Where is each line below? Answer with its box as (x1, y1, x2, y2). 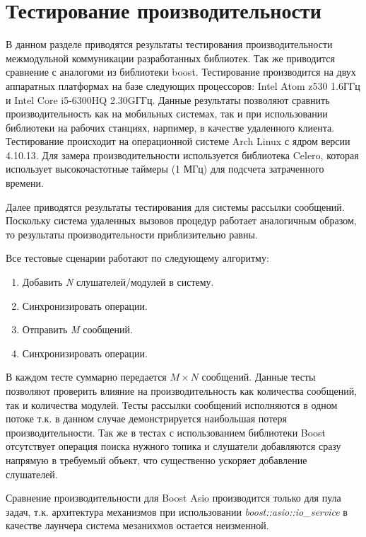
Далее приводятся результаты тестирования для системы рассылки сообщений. (6, 199, 345, 214)
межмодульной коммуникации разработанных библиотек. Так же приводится (6, 50, 335, 65)
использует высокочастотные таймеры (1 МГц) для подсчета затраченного (6, 161, 324, 176)
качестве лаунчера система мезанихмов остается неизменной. (6, 518, 269, 533)
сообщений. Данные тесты (201, 369, 316, 384)
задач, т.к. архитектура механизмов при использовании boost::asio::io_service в (6, 504, 348, 519)
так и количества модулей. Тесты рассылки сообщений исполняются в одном (6, 397, 338, 412)
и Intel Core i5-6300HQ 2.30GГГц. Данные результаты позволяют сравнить (6, 92, 330, 107)
